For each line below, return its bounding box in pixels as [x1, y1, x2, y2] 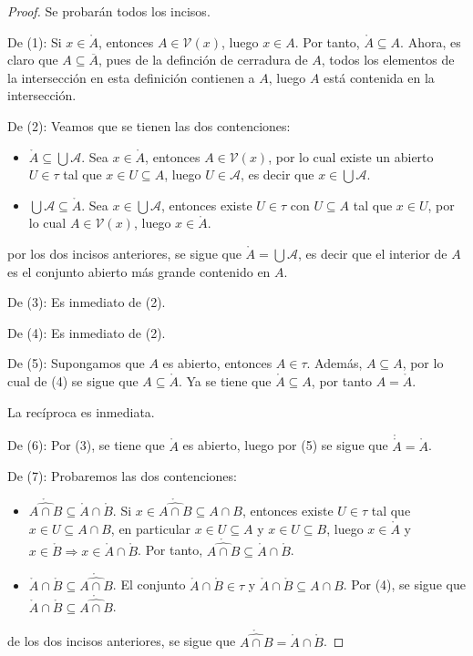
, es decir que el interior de [298, 243, 447, 262]
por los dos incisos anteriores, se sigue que [7, 243, 242, 262]
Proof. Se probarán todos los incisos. [7, 2, 211, 20]
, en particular [110, 518, 191, 538]
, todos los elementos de [321, 50, 455, 69]
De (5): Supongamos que [7, 354, 145, 373]
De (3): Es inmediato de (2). [7, 292, 166, 312]
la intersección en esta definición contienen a [7, 67, 255, 87]
